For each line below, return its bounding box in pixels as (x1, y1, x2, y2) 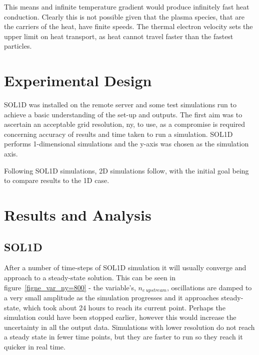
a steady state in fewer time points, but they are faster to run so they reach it (4, 331, 243, 342)
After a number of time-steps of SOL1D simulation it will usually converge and (4, 262, 246, 273)
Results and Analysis (4, 205, 151, 225)
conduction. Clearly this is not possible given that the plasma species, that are (4, 11, 244, 22)
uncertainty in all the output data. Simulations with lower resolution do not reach (4, 321, 255, 332)
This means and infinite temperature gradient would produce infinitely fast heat (4, 2, 249, 12)
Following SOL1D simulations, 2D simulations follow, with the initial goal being (4, 165, 249, 175)
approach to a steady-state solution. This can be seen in (4, 272, 176, 283)
